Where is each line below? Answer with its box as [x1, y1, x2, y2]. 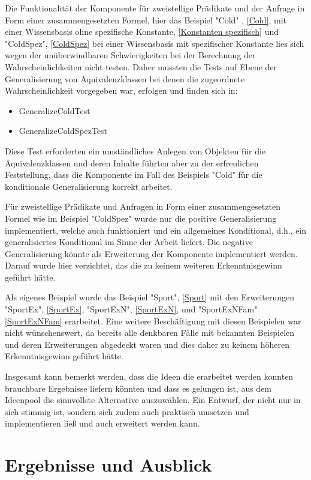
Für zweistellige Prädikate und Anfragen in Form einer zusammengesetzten [5, 200, 280, 213]
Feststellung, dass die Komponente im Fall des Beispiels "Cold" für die [5, 168, 262, 181]
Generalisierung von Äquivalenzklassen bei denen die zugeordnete [5, 72, 245, 85]
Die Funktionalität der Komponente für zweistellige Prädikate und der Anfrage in [5, 2, 305, 14]
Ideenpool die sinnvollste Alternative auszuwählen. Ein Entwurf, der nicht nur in [5, 393, 301, 406]
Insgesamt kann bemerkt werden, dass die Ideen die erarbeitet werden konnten [5, 370, 294, 383]
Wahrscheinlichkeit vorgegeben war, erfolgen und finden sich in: [5, 84, 238, 97]
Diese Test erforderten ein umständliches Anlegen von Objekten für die [5, 144, 266, 157]
